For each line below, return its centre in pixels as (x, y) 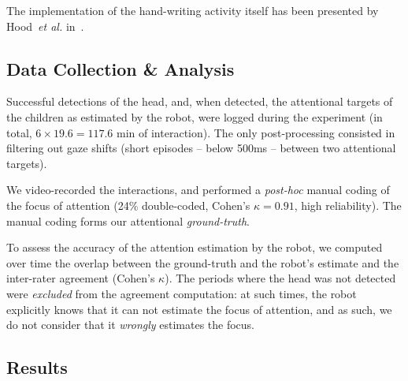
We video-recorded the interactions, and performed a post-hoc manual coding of (198, 190)
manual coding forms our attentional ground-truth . (128, 220)
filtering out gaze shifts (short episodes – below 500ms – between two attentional (201, 148)
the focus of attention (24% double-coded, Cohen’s (128, 205)
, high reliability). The (348, 205)
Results (37, 367)
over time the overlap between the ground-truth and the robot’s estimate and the (203, 262)
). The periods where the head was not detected (280, 278)
